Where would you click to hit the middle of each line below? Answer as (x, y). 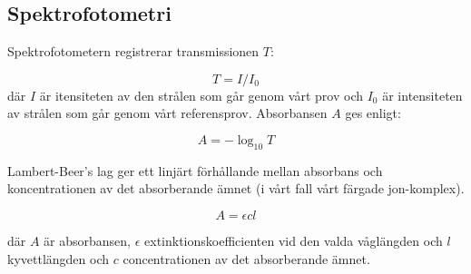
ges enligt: (373, 113)
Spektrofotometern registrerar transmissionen (133, 51)
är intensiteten (422, 95)
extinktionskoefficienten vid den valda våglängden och (294, 240)
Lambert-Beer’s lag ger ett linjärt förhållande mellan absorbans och (195, 170)
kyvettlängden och (59, 258)
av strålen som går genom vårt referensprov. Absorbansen (167, 113)
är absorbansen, (88, 240)
